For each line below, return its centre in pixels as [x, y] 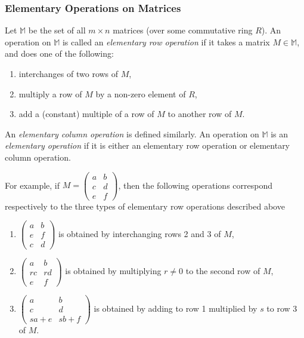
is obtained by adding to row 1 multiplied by [176, 308]
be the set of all [57, 30]
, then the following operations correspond [195, 185]
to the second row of [223, 271]
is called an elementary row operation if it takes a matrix [166, 42]
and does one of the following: [59, 53]
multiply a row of [50, 93]
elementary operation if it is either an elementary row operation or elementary [148, 145]
